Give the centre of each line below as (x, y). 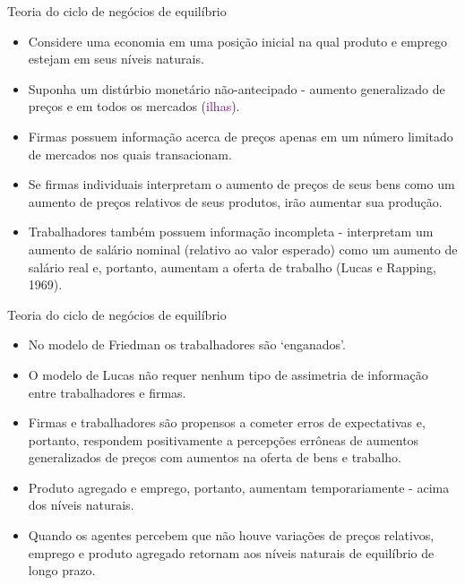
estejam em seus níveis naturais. (116, 59)
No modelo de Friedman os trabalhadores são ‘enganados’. (187, 344)
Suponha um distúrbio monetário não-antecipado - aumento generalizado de (237, 88)
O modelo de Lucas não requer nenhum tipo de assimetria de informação (228, 374)
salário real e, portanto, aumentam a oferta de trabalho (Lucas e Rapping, (232, 267)
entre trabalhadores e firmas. (107, 392)
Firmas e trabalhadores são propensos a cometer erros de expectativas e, (227, 422)
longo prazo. (62, 570)
